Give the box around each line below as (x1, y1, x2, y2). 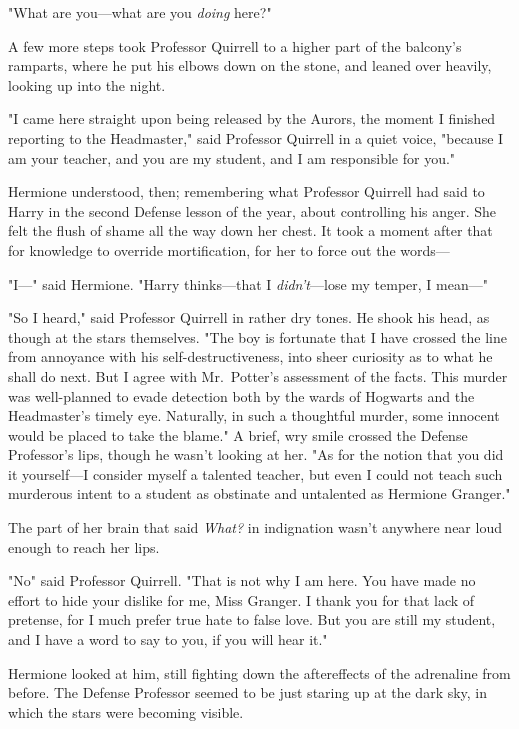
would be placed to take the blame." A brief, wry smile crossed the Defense (8, 424, 468, 445)
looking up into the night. (8, 74, 166, 95)
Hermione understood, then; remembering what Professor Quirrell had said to (8, 181, 485, 202)
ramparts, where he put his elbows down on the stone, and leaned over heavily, (8, 55, 492, 76)
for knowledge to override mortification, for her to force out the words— (8, 239, 450, 260)
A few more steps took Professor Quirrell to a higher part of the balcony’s (8, 35, 462, 56)
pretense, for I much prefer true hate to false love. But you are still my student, (8, 609, 496, 630)
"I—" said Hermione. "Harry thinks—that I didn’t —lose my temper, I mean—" (8, 273, 488, 294)
